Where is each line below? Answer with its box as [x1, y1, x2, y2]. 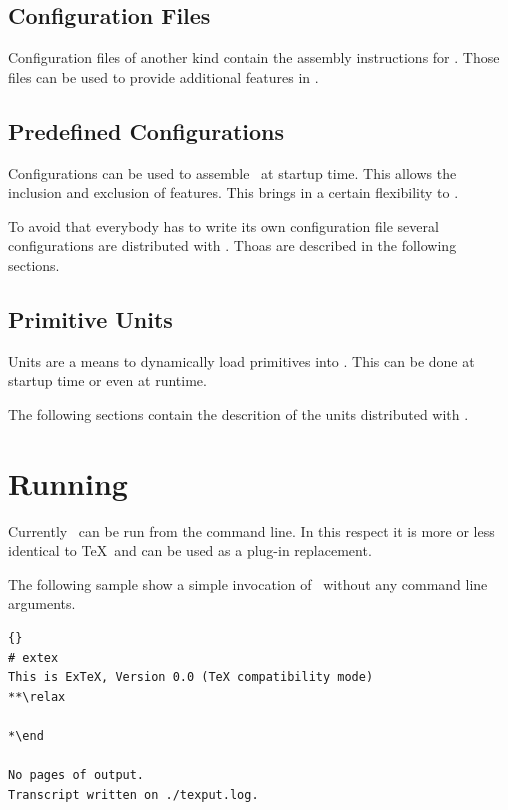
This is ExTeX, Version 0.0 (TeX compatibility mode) [8, 670, 374, 685]
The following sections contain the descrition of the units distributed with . [8, 403, 469, 424]
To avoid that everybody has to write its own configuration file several [8, 215, 439, 236]
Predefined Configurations [8, 115, 285, 146]
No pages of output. [8, 768, 145, 783]
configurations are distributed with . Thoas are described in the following [8, 235, 457, 256]
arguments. [8, 593, 76, 614]
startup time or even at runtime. [8, 370, 207, 391]
